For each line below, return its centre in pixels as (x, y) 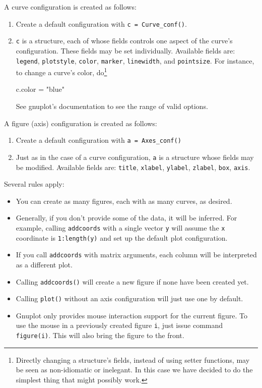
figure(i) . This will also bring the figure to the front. (100, 335)
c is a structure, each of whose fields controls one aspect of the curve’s (124, 41)
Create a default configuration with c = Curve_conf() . (101, 23)
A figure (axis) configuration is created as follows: (81, 123)
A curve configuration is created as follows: (70, 7)
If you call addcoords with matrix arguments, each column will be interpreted (136, 255)
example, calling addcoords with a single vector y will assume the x (120, 227)
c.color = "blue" (40, 89)
